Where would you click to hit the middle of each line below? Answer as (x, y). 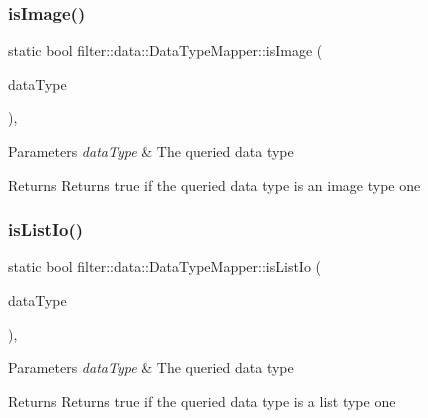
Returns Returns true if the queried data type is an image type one (214, 184)
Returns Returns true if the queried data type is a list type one (202, 400)
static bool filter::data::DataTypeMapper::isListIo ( (165, 266)
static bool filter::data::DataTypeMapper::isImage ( (165, 50)
